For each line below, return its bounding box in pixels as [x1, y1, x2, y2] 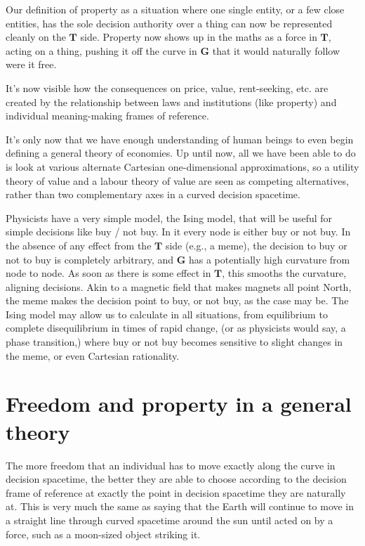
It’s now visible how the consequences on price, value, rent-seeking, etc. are [6, 80, 328, 95]
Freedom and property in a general [6, 389, 352, 418]
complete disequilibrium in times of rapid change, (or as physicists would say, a [6, 320, 346, 335]
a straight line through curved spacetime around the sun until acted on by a [6, 512, 333, 527]
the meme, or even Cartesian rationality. [6, 348, 180, 363]
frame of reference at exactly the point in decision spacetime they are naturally [6, 485, 346, 500]
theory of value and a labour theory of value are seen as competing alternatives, [6, 173, 349, 188]
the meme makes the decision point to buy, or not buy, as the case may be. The [6, 293, 349, 308]
